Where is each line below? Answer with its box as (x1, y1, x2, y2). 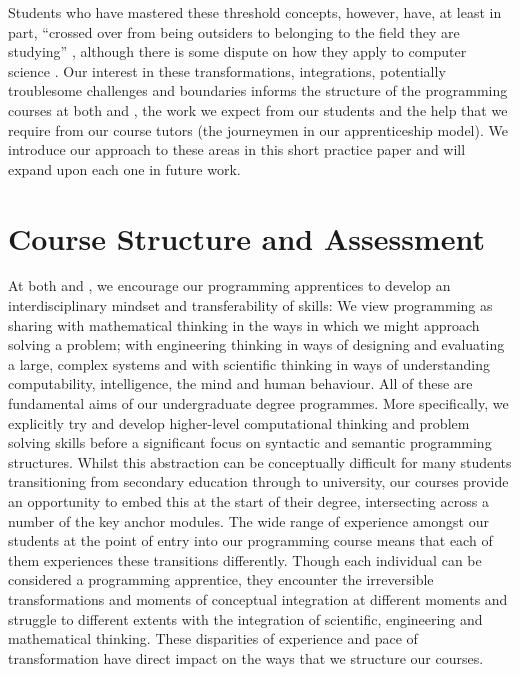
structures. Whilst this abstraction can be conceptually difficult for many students (8, 451, 512, 472)
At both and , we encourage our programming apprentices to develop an (8, 275, 451, 296)
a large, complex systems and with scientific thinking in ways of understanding (8, 353, 490, 374)
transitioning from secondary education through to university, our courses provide (8, 471, 509, 492)
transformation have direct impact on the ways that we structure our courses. (8, 647, 484, 668)
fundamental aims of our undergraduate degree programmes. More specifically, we (8, 393, 509, 414)
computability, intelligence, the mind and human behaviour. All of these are (8, 373, 473, 394)
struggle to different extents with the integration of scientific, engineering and (8, 608, 483, 629)
